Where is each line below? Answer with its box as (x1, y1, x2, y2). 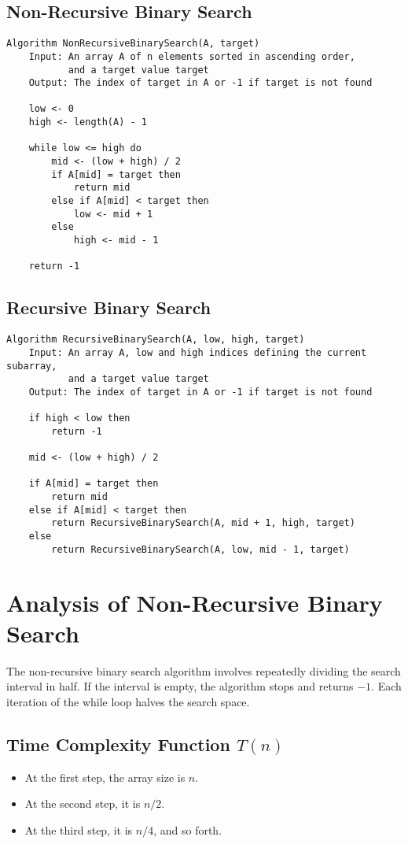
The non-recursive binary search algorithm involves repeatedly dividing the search (6, 662, 401, 679)
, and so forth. (153, 821, 222, 838)
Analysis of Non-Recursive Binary (6, 586, 383, 618)
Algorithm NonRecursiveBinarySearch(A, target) (6, 38, 260, 50)
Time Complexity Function (6, 731, 230, 756)
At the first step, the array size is (24, 768, 186, 785)
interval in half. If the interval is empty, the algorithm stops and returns (6, 678, 354, 694)
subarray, (6, 360, 57, 372)
